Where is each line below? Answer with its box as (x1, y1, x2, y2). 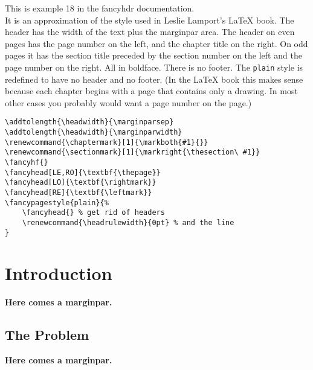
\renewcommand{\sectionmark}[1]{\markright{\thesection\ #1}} (5, 148, 260, 157)
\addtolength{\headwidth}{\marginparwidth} (5, 128, 182, 137)
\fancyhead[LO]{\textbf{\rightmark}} (5, 178, 156, 187)
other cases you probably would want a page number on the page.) (5, 96, 252, 109)
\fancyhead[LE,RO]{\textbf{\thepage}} (5, 168, 161, 177)
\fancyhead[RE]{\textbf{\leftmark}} (5, 188, 152, 197)
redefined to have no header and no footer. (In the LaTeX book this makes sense (5, 72, 303, 85)
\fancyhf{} (5, 158, 48, 167)
